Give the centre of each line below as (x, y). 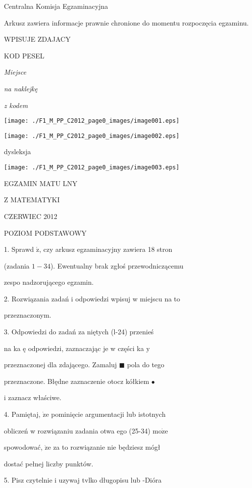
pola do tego (146, 365)
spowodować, (23, 447)
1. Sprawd (19, 249)
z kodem (16, 105)
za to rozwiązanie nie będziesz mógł (107, 447)
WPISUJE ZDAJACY (37, 39)
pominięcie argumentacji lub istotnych (108, 414)
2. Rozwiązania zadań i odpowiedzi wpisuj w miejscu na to (92, 298)
